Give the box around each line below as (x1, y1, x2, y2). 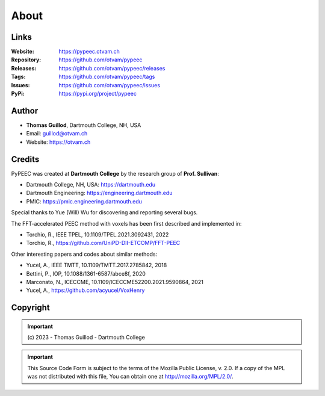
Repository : (11, 56, 42, 63)
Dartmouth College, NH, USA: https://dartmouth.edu (26, 181, 156, 188)
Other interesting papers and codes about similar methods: (11, 250, 158, 258)
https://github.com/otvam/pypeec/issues (58, 81, 161, 88)
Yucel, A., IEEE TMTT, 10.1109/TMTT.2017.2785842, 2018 (26, 262, 167, 269)
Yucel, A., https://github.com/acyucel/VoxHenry (26, 286, 145, 294)
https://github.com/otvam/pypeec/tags (58, 73, 155, 81)
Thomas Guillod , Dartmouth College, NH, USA (26, 121, 141, 129)
